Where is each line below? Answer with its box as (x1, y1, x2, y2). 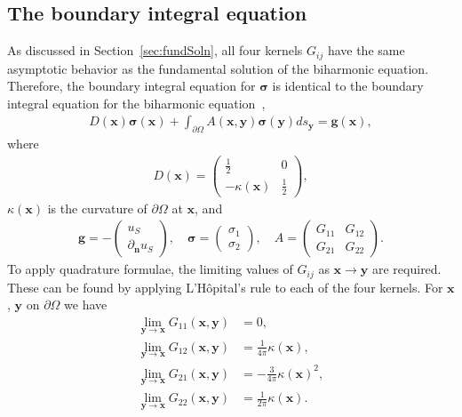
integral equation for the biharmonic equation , (7, 93, 266, 112)
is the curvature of (47, 198, 147, 217)
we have (64, 295, 108, 314)
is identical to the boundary (272, 76, 424, 95)
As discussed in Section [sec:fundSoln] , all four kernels (7, 41, 303, 60)
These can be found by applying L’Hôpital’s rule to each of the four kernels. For (7, 277, 443, 296)
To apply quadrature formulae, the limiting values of (7, 260, 293, 278)
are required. (371, 260, 442, 278)
